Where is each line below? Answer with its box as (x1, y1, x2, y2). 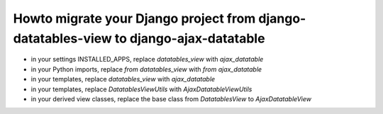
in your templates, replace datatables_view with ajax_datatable (30, 75, 216, 84)
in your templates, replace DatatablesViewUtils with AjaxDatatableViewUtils (30, 85, 252, 93)
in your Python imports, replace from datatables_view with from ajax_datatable (30, 64, 262, 74)
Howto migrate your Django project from (13, 11, 256, 26)
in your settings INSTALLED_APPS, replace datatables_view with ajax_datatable (30, 55, 264, 64)
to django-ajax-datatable (114, 30, 265, 46)
